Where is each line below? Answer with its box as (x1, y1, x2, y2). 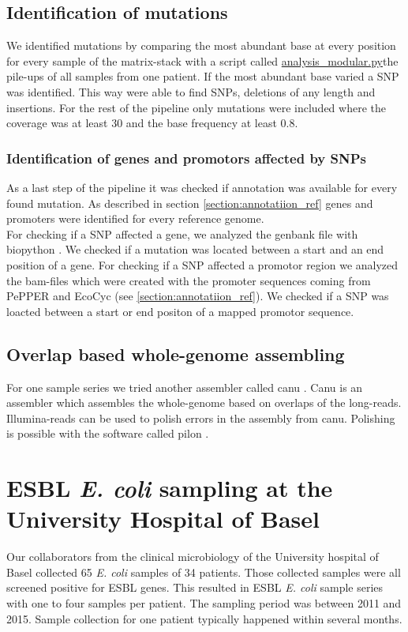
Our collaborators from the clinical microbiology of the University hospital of (6, 548, 379, 565)
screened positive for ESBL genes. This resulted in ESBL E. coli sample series (6, 579, 384, 596)
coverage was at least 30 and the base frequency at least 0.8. (6, 115, 298, 131)
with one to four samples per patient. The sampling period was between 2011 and (6, 595, 402, 611)
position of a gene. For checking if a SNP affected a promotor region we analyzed (6, 256, 399, 273)
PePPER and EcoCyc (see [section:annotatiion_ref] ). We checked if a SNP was (6, 288, 389, 304)
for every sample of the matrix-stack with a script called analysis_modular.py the (6, 52, 399, 69)
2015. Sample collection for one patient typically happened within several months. (6, 610, 402, 626)
